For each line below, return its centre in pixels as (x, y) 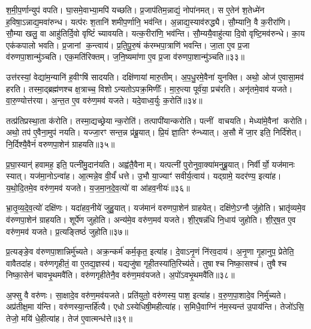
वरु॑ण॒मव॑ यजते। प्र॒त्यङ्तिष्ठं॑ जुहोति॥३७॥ (67, 231)
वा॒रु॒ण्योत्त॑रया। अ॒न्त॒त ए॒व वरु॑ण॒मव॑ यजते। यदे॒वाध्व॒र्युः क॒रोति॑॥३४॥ (104, 100)
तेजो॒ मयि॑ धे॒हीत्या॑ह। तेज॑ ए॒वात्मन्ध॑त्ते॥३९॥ (69, 319)
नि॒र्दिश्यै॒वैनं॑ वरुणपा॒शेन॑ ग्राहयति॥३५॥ (61, 144)
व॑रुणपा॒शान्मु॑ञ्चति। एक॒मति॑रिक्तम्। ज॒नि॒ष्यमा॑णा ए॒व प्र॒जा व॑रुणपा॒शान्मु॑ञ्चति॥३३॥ (125, 57)
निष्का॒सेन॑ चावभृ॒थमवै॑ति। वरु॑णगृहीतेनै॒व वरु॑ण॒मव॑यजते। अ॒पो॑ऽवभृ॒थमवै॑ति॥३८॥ (120, 275)
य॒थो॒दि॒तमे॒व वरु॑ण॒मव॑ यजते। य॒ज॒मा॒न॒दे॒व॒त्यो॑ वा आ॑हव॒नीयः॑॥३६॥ (98, 187)
